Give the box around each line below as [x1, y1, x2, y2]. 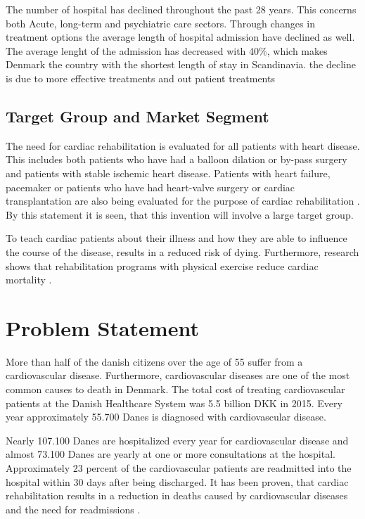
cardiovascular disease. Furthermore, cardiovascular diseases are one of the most [6, 368, 350, 383]
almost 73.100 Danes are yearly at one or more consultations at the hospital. [6, 447, 335, 461]
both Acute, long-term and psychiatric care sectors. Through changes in [6, 15, 315, 30]
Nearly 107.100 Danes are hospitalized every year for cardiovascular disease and [6, 432, 349, 447]
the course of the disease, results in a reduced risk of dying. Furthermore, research [6, 244, 359, 259]
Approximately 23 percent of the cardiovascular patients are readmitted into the [6, 460, 352, 475]
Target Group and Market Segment [6, 105, 269, 127]
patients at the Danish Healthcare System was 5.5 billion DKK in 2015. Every [6, 395, 342, 410]
